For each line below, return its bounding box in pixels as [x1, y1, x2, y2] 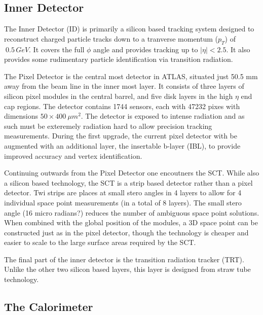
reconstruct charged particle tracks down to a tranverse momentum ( [4, 33, 218, 44]
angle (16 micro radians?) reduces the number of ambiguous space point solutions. [4, 207, 259, 218]
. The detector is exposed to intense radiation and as [81, 111, 245, 121]
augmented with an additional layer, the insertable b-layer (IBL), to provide [4, 140, 241, 151]
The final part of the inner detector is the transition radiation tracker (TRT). [4, 254, 244, 264]
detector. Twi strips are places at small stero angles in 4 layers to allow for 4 [4, 187, 242, 198]
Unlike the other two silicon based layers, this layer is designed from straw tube [4, 264, 251, 274]
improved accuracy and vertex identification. [4, 150, 142, 161]
